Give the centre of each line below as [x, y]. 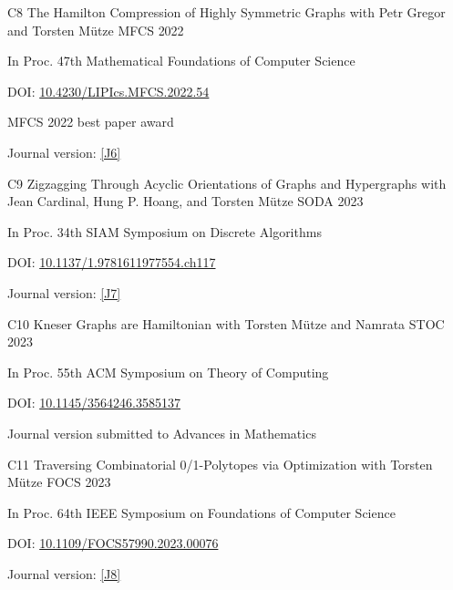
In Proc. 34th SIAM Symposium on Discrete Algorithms [165, 231]
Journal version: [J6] [64, 152]
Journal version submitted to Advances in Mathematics [162, 433]
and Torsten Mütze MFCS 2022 [96, 30]
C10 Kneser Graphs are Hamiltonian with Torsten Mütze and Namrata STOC [226, 323]
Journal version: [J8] [64, 573]
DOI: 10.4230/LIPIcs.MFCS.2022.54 [108, 91]
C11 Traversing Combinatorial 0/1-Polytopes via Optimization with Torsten [220, 464]
